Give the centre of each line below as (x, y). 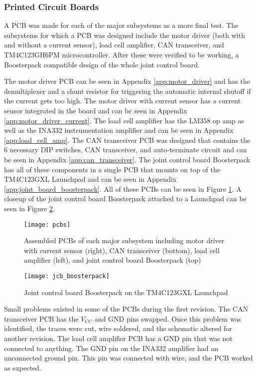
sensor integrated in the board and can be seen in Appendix (96, 110)
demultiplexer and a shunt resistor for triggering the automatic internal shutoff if (128, 91)
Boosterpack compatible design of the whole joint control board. (102, 64)
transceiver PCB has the (41, 318)
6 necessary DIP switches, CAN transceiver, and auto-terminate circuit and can (126, 150)
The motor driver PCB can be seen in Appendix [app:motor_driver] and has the (127, 81)
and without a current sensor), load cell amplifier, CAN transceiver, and (114, 45)
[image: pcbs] (47, 224)
